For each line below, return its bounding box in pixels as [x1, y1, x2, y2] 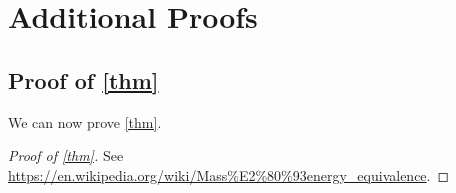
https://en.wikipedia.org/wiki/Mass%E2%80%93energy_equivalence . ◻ [8, 164, 450, 185]
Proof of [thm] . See [8, 145, 124, 166]
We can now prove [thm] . [8, 111, 162, 132]
